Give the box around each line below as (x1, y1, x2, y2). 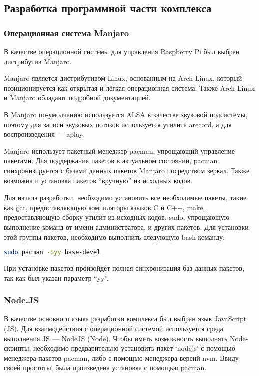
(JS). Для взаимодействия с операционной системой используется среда (4, 323, 223, 333)
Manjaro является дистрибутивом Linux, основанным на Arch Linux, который (4, 73, 242, 83)
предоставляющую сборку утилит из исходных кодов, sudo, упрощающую (4, 212, 230, 222)
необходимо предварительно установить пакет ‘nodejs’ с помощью (33, 343, 235, 353)
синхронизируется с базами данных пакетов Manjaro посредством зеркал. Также (4, 165, 250, 175)
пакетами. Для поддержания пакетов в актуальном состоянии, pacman (4, 155, 218, 166)
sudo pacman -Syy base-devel (4, 249, 101, 256)
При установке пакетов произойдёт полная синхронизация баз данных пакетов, (4, 262, 244, 273)
